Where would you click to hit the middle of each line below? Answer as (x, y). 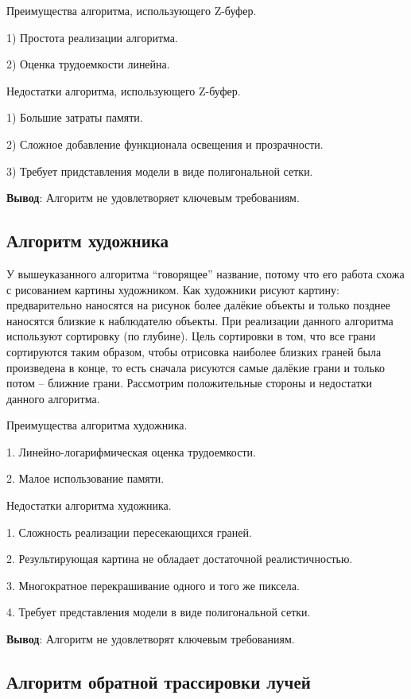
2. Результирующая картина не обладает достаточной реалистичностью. (180, 559)
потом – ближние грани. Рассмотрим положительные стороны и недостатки (190, 383)
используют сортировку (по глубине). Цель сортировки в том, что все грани (191, 336)
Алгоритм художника (88, 241)
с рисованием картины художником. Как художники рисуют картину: (173, 289)
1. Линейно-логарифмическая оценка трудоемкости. (131, 451)
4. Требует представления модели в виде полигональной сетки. (159, 612)
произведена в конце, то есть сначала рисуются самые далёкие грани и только (196, 367)
